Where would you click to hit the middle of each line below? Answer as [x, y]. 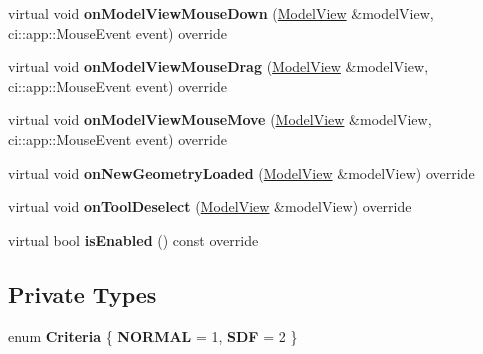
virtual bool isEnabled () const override [133, 239]
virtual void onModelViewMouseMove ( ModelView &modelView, [220, 119]
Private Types [82, 293]
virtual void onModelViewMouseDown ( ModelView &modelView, [221, 13]
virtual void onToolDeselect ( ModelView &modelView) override [210, 206]
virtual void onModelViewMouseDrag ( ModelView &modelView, [218, 66]
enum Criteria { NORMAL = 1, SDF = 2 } [153, 335]
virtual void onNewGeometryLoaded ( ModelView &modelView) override [241, 172]
